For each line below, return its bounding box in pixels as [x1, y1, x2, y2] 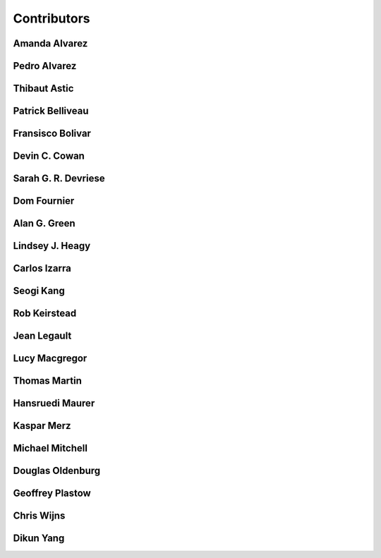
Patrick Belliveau [13, 105, 89, 117]
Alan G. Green [13, 217, 75, 229]
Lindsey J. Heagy [13, 240, 91, 252]
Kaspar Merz [13, 420, 71, 432]
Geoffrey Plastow [13, 487, 91, 499]
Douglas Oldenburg [13, 465, 101, 477]
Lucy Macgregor [13, 353, 87, 365]
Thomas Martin [13, 375, 83, 387]
